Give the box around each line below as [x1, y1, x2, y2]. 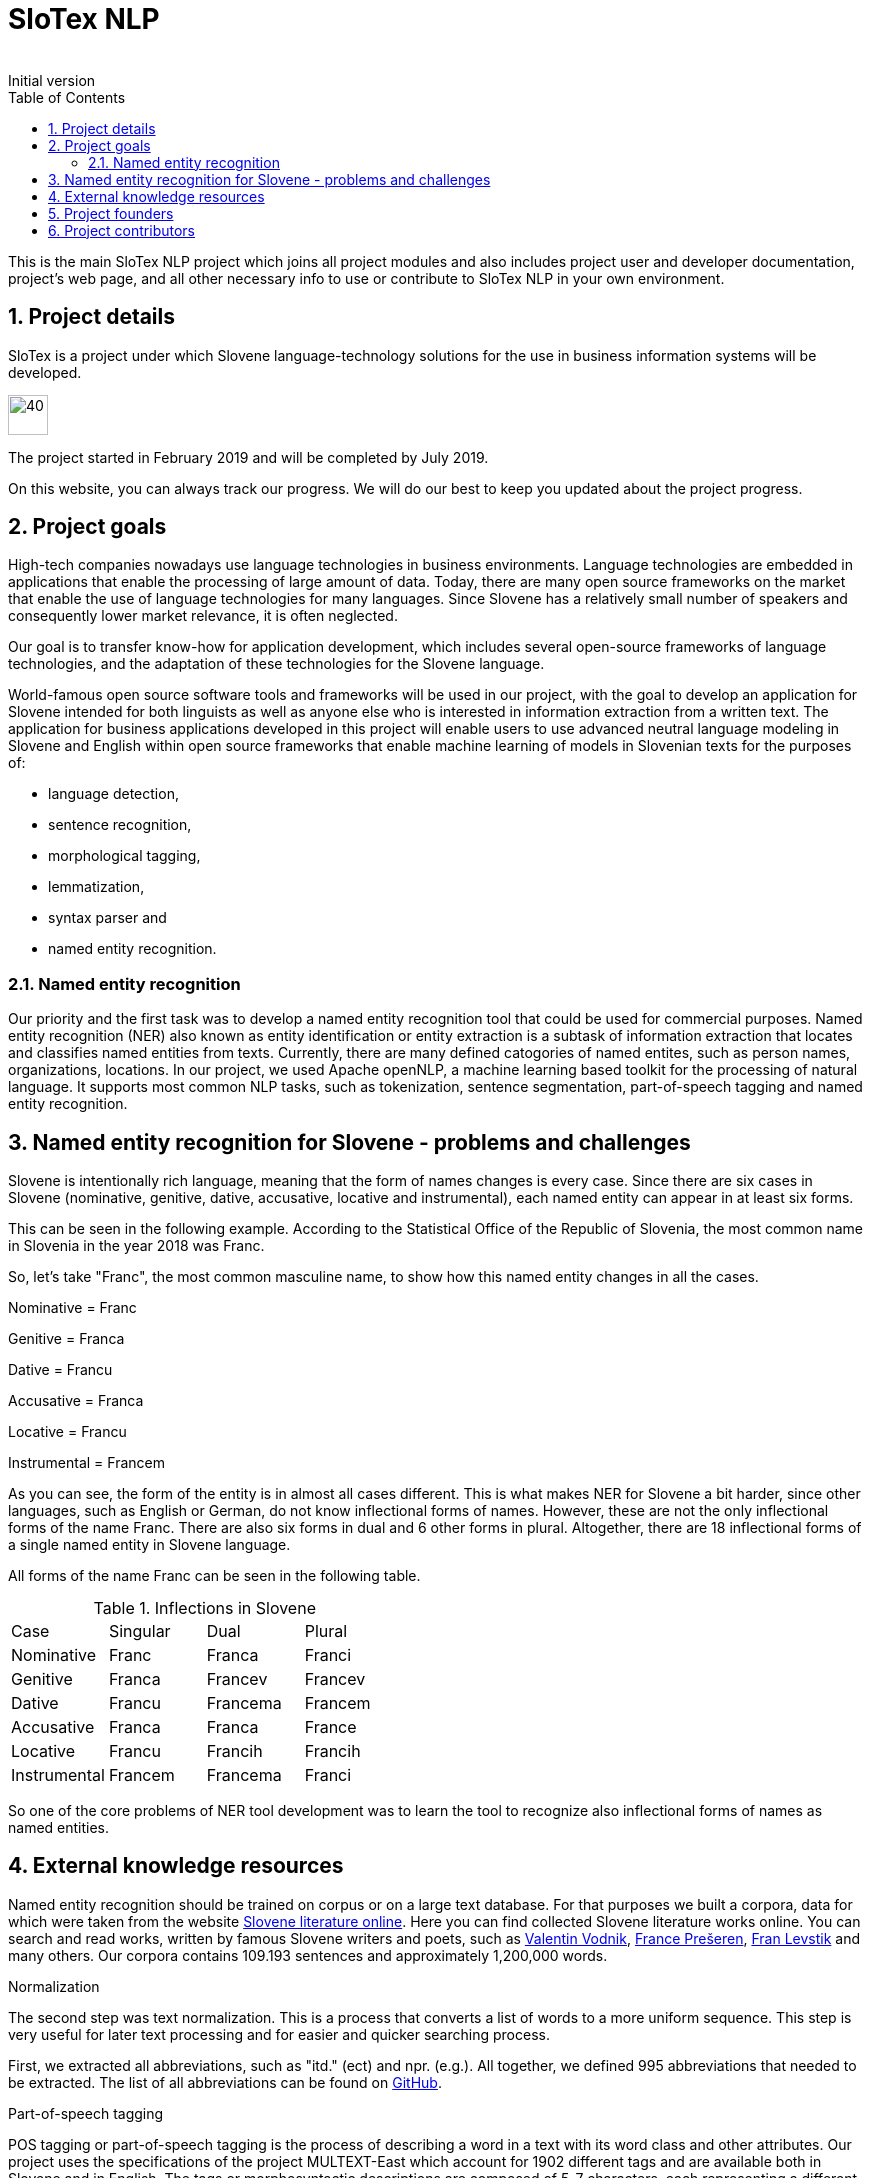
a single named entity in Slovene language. [8, 1536, 291, 1554]
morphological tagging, [48, 847, 201, 865]
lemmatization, [48, 878, 145, 896]
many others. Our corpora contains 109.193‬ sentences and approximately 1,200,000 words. [8, 1946, 608, 1964]
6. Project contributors [48, 221, 196, 239]
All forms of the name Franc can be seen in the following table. [8, 1567, 421, 1585]
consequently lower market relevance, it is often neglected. [8, 607, 398, 625]
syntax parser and [48, 909, 167, 927]
